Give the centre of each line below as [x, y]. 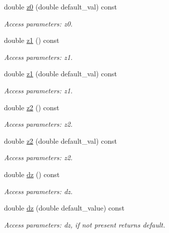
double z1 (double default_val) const [61, 74]
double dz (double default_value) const [64, 208]
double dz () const [32, 174]
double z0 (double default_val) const [61, 6]
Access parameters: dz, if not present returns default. [85, 224]
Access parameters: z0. [38, 23]
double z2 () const [32, 107]
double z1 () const [32, 40]
